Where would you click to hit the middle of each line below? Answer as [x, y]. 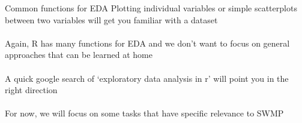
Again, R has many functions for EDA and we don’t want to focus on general [147, 43]
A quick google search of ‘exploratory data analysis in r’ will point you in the [147, 78]
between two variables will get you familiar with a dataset [111, 19]
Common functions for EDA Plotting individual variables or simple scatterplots [151, 8]
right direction [31, 90]
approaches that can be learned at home [79, 55]
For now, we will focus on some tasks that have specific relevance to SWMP [144, 113]
